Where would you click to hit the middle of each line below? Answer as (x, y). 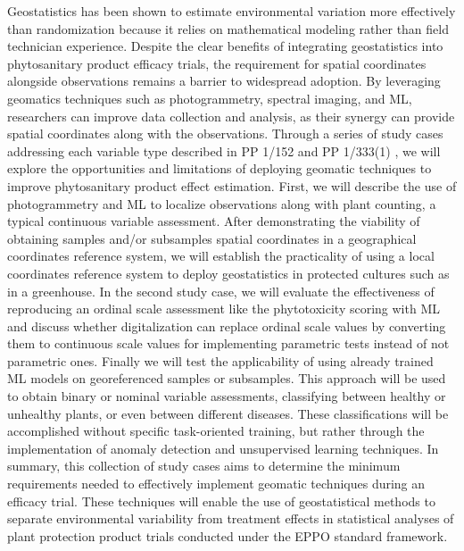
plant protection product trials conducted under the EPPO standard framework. (228, 535)
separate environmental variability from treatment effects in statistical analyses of (231, 518)
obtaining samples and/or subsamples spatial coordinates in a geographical (212, 238)
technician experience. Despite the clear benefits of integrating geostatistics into (225, 46)
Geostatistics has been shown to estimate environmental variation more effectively (232, 11)
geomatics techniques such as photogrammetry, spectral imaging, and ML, (210, 98)
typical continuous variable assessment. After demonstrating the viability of (214, 221)
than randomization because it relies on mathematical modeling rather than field (228, 28)
